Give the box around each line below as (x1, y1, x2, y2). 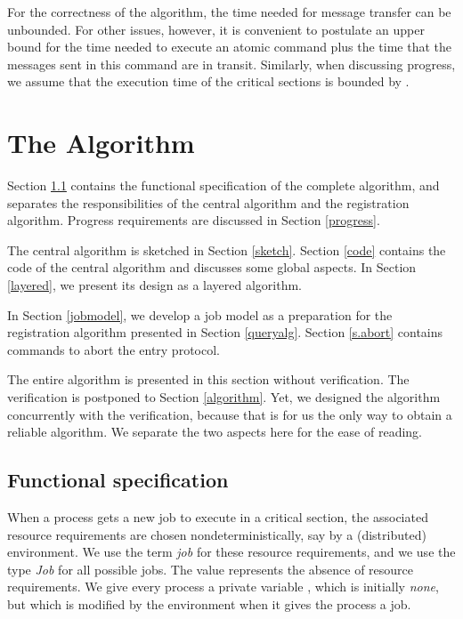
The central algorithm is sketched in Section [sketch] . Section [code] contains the (7, 240, 446, 259)
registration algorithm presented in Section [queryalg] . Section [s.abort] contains (7, 323, 443, 342)
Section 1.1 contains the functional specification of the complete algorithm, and (7, 176, 440, 195)
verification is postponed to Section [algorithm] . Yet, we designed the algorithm (7, 388, 441, 406)
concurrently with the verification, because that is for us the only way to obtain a (7, 405, 452, 423)
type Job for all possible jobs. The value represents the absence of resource (7, 559, 414, 578)
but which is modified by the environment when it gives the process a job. (7, 594, 411, 613)
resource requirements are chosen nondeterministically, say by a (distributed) (7, 525, 426, 543)
